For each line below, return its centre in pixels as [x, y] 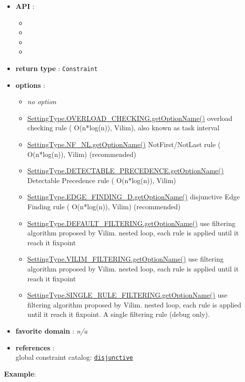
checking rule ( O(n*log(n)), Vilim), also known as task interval [123, 128]
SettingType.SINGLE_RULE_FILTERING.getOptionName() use [127, 295]
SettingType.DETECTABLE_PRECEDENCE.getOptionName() [125, 171]
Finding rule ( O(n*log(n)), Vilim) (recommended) [104, 206]
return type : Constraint [56, 68]
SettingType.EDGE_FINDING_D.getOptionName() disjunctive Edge [134, 197]
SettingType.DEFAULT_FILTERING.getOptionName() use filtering [131, 223]
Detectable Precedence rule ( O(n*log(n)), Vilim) [102, 180]
